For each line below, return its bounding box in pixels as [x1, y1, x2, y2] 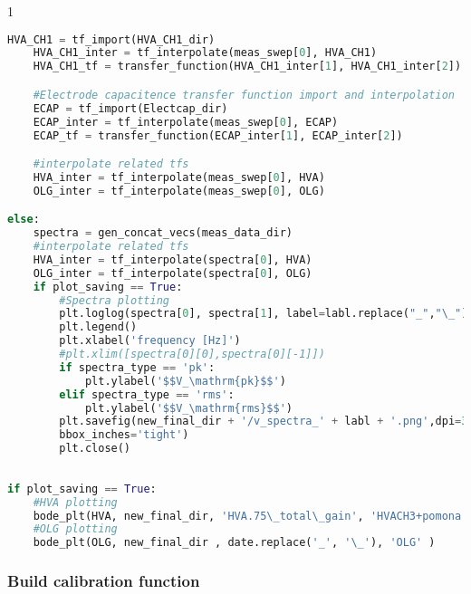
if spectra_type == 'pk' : [59, 360, 216, 374]
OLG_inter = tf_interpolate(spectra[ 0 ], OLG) [33, 266, 312, 280]
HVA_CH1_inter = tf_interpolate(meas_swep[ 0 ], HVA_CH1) [33, 46, 378, 60]
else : [7, 213, 40, 226]
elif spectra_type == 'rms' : [59, 388, 235, 401]
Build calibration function [7, 570, 200, 592]
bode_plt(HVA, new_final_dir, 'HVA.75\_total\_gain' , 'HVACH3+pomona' [33, 509, 468, 522]
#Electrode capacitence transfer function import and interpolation [33, 88, 455, 101]
